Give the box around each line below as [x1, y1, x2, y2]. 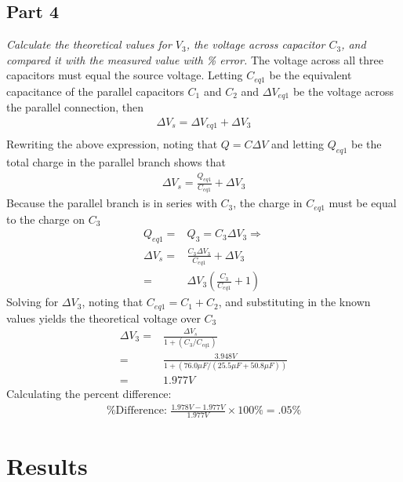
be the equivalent [269, 67, 352, 83]
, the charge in [233, 195, 303, 211]
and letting [271, 136, 324, 152]
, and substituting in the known [218, 294, 371, 310]
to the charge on [6, 210, 85, 227]
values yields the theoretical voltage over [6, 309, 201, 326]
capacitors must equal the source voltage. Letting [6, 67, 243, 83]
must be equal [329, 195, 397, 211]
